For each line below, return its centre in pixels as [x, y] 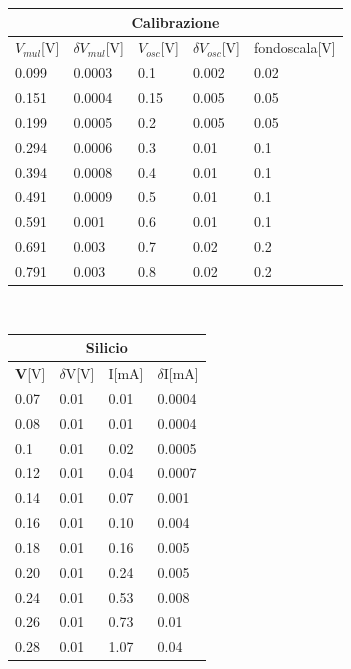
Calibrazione [175, 21]
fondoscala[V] [294, 47]
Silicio [106, 347]
